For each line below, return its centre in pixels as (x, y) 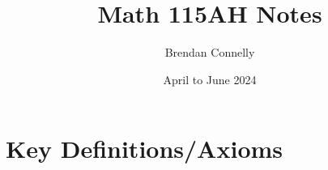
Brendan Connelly (210, 52)
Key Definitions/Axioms (145, 149)
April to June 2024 (210, 79)
